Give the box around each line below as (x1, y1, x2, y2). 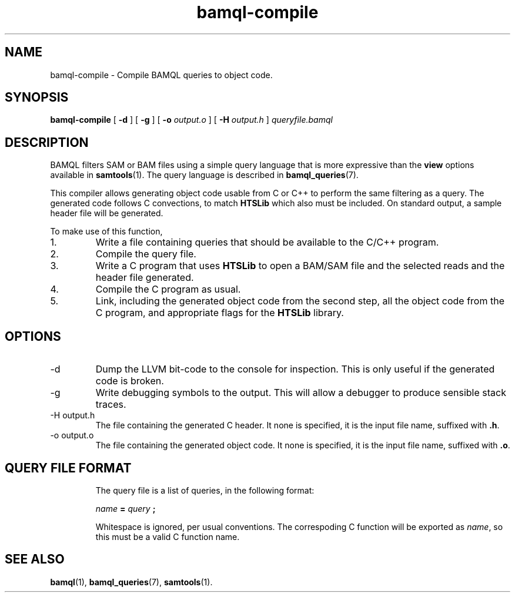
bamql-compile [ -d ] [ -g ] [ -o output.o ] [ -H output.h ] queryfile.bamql (50, 115, 333, 125)
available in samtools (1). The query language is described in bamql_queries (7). (50, 170, 359, 180)
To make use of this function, (50, 226, 163, 237)
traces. (95, 398, 126, 411)
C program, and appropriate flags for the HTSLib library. (95, 307, 344, 319)
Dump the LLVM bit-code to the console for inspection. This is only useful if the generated (95, 363, 495, 375)
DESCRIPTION (5, 135, 89, 150)
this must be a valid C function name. (95, 531, 240, 542)
